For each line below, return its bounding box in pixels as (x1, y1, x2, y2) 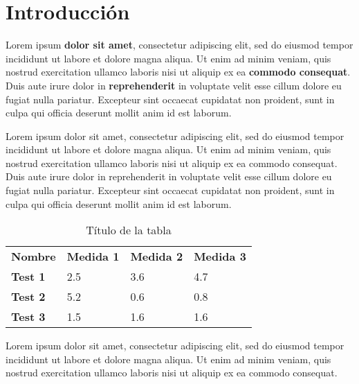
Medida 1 (66, 248, 120, 265)
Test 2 (11, 288, 46, 305)
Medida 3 (194, 248, 246, 265)
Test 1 (11, 268, 46, 285)
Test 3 (11, 308, 46, 325)
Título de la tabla (86, 222, 172, 238)
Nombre (11, 248, 56, 265)
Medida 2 (130, 248, 183, 265)
